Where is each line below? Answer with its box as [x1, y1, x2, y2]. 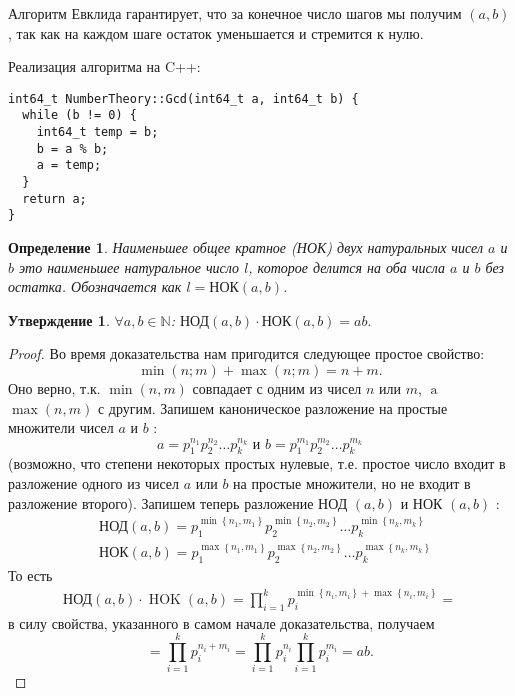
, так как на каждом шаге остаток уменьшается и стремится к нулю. [8, 22, 424, 43]
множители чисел [8, 417, 114, 438]
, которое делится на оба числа [248, 256, 446, 277]
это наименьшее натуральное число [19, 256, 240, 277]
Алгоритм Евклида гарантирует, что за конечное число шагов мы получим [8, 3, 462, 23]
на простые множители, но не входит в [233, 473, 471, 494]
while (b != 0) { [22, 108, 137, 123]
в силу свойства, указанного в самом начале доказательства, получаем [8, 612, 435, 633]
